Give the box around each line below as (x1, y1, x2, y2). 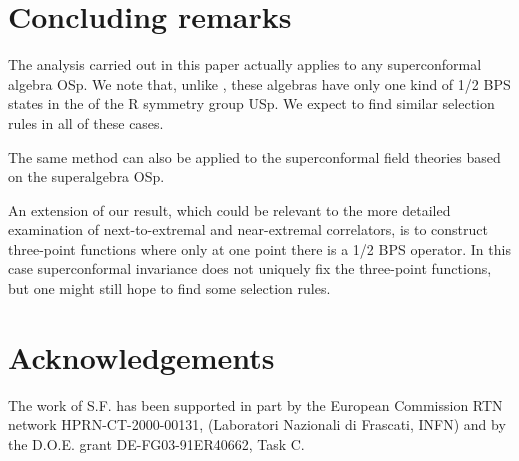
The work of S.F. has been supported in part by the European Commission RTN (8, 394, 503, 415)
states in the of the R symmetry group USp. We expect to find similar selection (8, 93, 495, 114)
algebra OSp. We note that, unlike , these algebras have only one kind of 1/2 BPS (8, 73, 511, 94)
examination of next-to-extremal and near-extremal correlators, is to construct (8, 219, 488, 240)
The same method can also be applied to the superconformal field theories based (8, 146, 501, 167)
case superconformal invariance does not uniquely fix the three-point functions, (8, 258, 492, 279)
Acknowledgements (8, 336, 275, 377)
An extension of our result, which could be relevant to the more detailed (8, 199, 451, 220)
